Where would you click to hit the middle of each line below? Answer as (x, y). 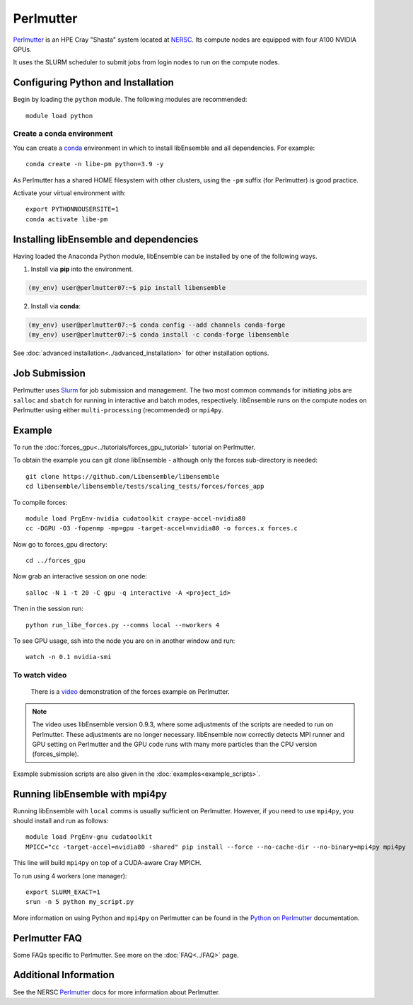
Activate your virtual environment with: (70, 193)
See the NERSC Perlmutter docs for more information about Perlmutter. (117, 992)
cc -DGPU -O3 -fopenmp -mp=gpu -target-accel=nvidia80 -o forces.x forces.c (162, 528)
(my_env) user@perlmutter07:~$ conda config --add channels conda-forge (157, 325)
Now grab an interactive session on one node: (80, 576)
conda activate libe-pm (67, 219)
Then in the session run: (48, 609)
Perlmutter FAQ (48, 938)
